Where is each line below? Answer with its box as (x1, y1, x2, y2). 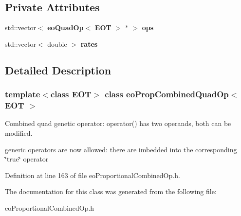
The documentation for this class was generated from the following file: (5, 186, 217, 197)
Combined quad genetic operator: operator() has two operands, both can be (5, 118, 231, 128)
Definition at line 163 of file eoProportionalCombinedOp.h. (5, 170, 180, 180)
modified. (5, 127, 33, 138)
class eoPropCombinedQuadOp (105, 88, 229, 100)
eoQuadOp (47, 22, 84, 33)
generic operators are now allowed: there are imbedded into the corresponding (5, 144, 237, 154)
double (47, 38, 67, 49)
